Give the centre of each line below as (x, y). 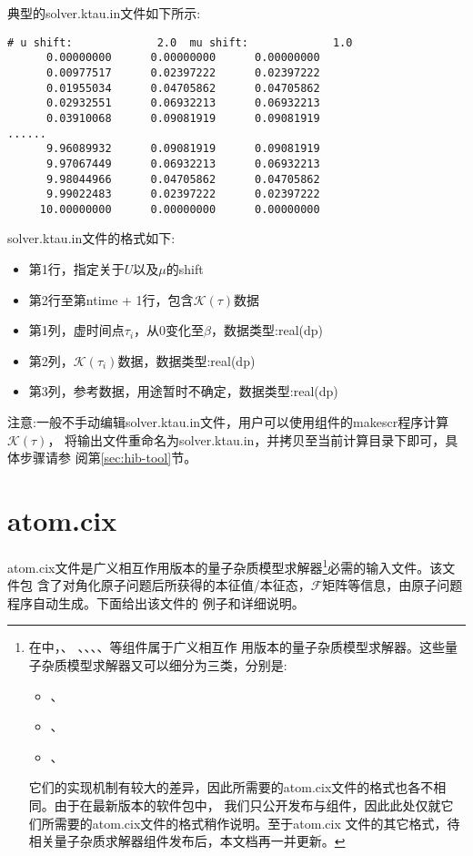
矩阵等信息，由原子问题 (392, 585)
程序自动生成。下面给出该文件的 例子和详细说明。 (156, 602)
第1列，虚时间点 (76, 330)
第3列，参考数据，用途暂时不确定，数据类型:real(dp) (183, 391)
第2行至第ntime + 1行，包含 (111, 299)
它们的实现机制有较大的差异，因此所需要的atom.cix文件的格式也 (218, 787)
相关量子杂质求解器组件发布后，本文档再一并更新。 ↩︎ (187, 841)
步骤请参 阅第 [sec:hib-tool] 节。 (108, 458)
